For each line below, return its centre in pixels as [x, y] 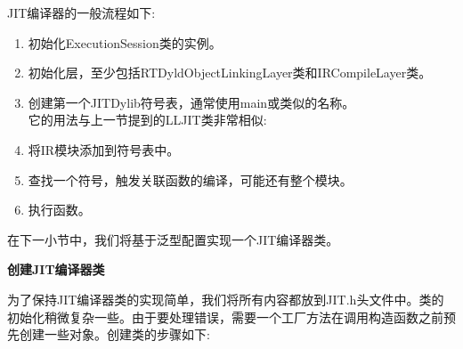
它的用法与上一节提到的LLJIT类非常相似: [147, 120]
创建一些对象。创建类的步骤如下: [114, 334]
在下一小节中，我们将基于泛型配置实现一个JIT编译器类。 [173, 239]
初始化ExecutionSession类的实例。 [125, 42]
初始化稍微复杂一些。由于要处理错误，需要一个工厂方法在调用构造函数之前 [225, 317]
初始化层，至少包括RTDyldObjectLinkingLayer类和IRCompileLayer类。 [230, 73]
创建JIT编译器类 [56, 269]
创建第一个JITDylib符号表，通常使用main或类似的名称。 [191, 102]
